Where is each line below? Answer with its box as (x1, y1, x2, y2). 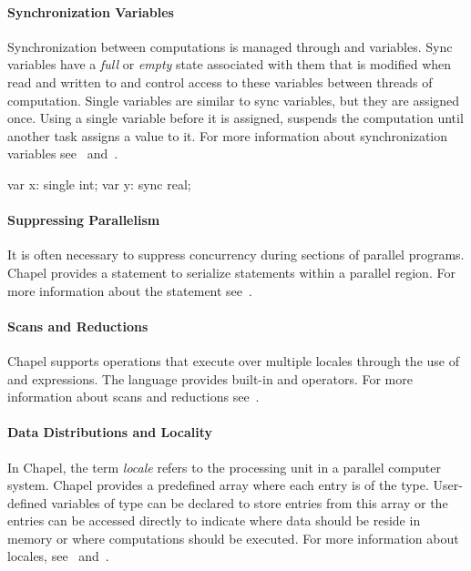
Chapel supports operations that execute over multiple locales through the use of (7, 351, 459, 370)
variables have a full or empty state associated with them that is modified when (7, 55, 452, 74)
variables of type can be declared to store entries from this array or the (51, 493, 448, 512)
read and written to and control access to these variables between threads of (7, 72, 433, 91)
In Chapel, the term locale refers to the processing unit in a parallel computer (7, 457, 441, 476)
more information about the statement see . (7, 280, 252, 300)
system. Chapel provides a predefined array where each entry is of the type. (7, 475, 429, 495)
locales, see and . (7, 546, 109, 566)
